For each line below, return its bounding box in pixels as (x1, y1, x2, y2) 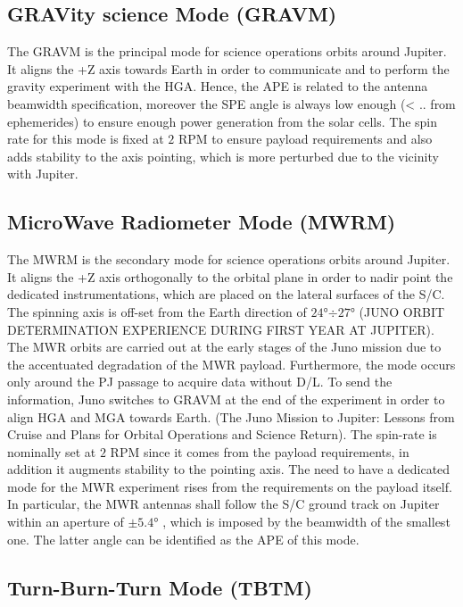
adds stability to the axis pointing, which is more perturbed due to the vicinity (7, 146, 439, 165)
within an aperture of (7, 512, 124, 531)
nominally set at (7, 442, 96, 461)
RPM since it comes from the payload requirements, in (110, 442, 409, 461)
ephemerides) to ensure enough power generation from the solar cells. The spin (7, 112, 438, 130)
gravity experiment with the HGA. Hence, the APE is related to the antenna (7, 77, 428, 96)
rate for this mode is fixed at (7, 129, 164, 148)
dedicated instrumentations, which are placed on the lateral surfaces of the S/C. (7, 285, 445, 303)
